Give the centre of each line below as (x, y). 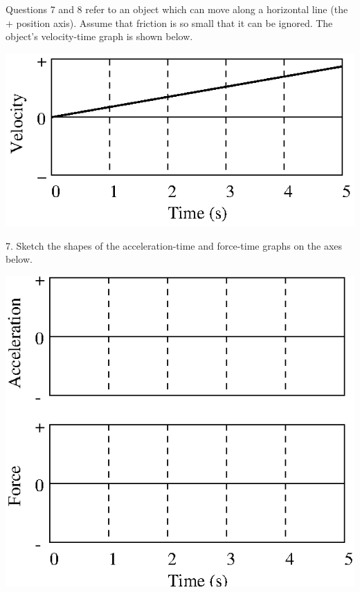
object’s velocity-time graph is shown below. (99, 36)
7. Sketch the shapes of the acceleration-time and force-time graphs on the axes (174, 245)
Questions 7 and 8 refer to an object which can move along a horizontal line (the (177, 9)
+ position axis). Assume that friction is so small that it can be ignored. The (169, 22)
